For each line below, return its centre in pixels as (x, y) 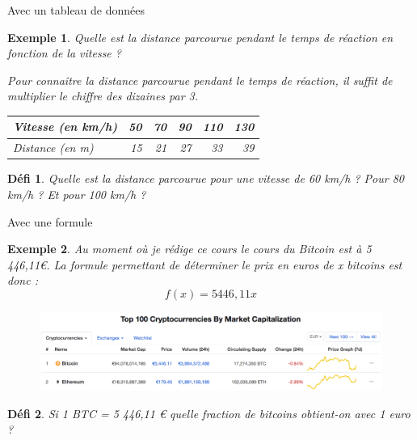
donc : (23, 280)
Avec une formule (50, 221)
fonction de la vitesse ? (64, 53)
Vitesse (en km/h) (65, 127)
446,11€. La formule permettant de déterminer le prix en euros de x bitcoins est (205, 264)
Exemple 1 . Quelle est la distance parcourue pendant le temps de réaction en (200, 37)
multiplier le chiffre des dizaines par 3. (103, 96)
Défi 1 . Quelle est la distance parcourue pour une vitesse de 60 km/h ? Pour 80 (206, 178)
